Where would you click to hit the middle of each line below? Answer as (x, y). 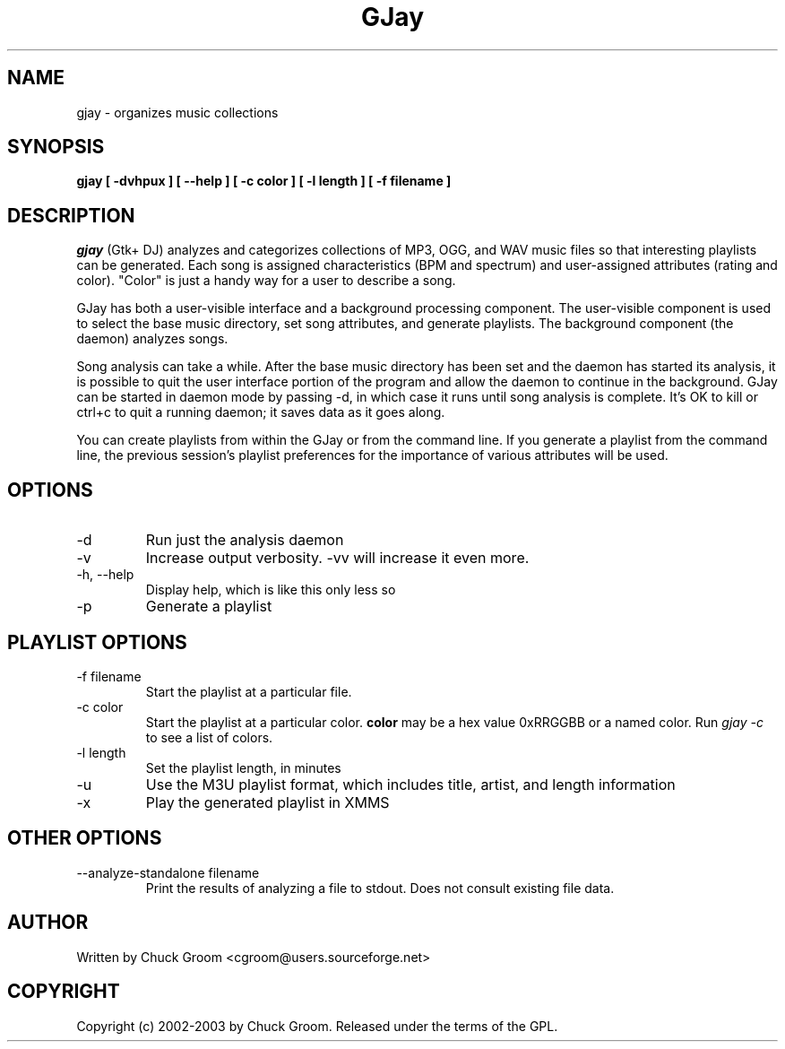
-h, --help (105, 575)
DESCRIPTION (71, 215)
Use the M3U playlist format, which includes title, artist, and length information (410, 784)
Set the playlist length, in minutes (243, 767)
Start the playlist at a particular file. (249, 691)
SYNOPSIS (56, 147)
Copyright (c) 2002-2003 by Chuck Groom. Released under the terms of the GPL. (317, 1026)
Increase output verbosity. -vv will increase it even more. (337, 558)
